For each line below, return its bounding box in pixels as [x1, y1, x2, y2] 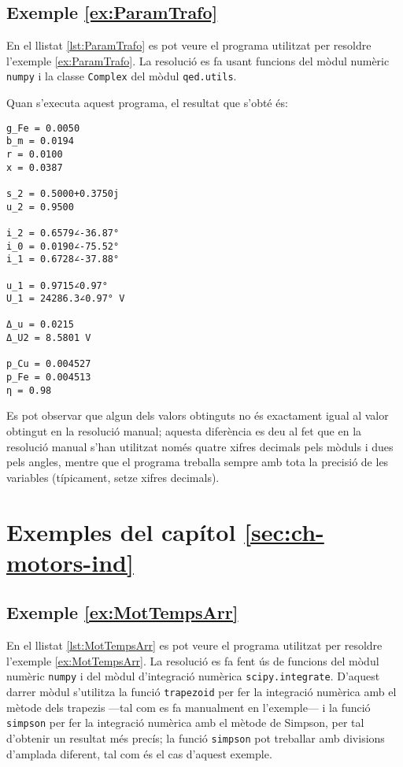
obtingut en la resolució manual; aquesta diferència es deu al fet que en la [6, 423, 362, 439]
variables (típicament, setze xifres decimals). [6, 469, 220, 485]
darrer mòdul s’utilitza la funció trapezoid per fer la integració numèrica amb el [6, 684, 397, 699]
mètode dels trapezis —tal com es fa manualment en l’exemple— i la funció [6, 698, 371, 715]
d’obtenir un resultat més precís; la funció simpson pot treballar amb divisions [6, 729, 385, 746]
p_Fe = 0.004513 [6, 372, 91, 383]
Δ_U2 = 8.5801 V [6, 332, 91, 344]
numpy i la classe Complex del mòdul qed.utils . [6, 68, 237, 84]
